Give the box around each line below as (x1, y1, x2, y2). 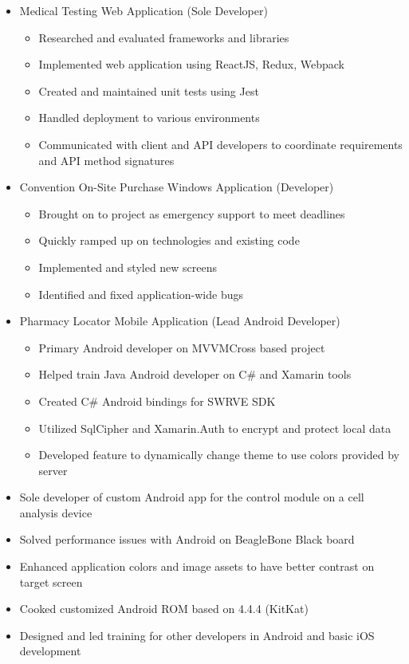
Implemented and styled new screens (38, 258, 218, 275)
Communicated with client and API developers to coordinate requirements (38, 136, 403, 152)
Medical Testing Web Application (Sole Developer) (19, 2, 268, 18)
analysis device (19, 504, 92, 521)
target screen (19, 573, 83, 590)
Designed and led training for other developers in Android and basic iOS (19, 627, 375, 643)
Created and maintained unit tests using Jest (38, 82, 259, 99)
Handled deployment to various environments (38, 109, 260, 126)
